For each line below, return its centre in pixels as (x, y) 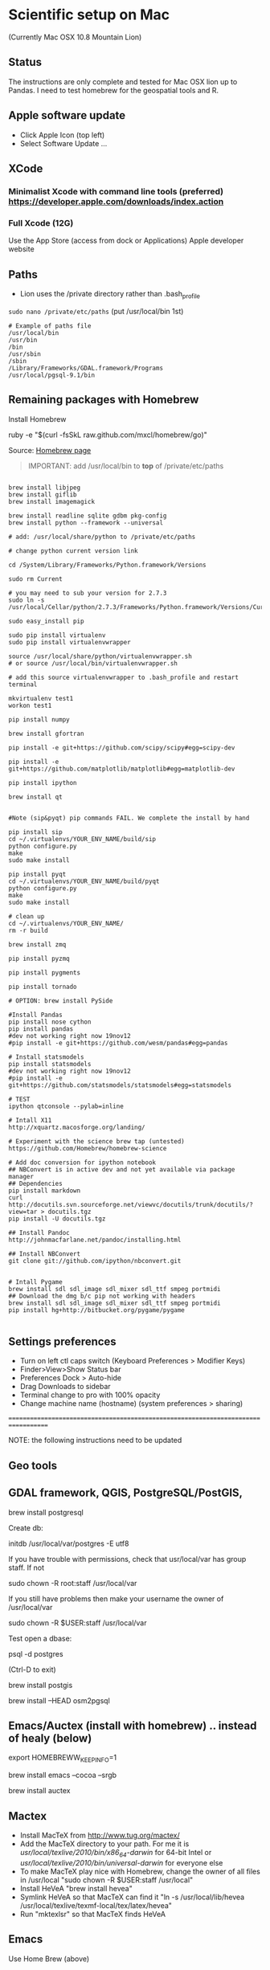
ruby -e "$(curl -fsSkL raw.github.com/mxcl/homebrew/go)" (108, 435)
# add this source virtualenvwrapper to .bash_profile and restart (124, 677)
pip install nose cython (50, 1022)
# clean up (27, 916)
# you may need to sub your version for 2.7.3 (88, 593)
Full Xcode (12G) (41, 223)
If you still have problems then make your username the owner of (116, 1598)
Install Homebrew (37, 419)
